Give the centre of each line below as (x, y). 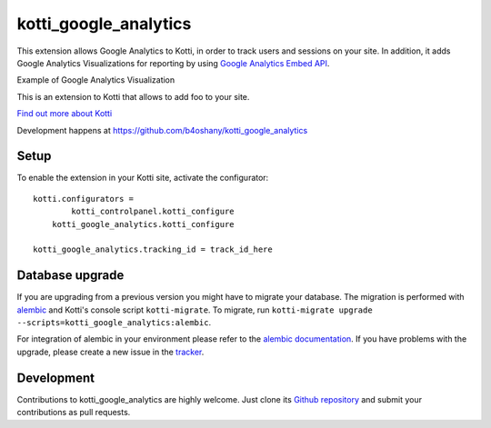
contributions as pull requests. (74, 413)
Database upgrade (70, 276)
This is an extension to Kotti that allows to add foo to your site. (133, 96)
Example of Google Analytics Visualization (96, 80)
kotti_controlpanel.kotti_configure (153, 212)
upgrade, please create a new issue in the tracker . (110, 352)
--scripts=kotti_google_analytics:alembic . (114, 323)
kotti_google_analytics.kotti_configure (143, 224)
